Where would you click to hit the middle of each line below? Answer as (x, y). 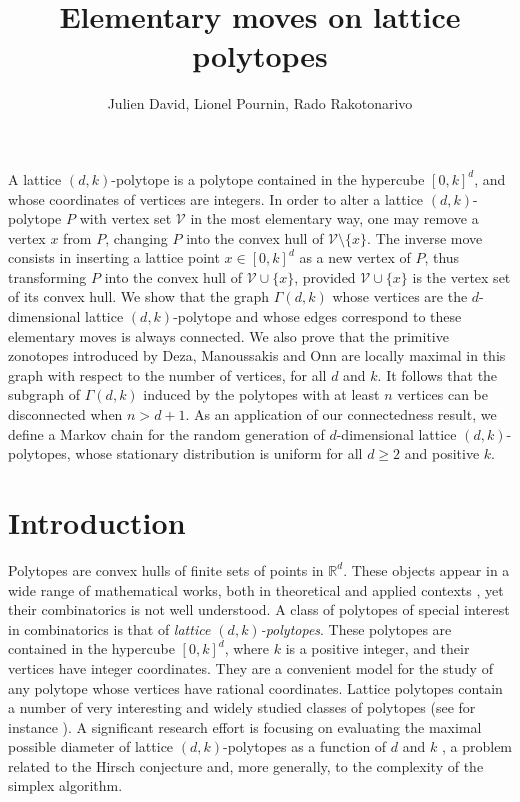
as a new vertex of (355, 257)
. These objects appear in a (426, 569)
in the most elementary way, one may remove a (334, 218)
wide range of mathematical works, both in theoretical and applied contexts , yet (256, 589)
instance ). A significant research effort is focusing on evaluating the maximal (245, 726)
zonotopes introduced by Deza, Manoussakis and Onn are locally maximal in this (257, 355)
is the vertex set (461, 276)
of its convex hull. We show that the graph (139, 296)
